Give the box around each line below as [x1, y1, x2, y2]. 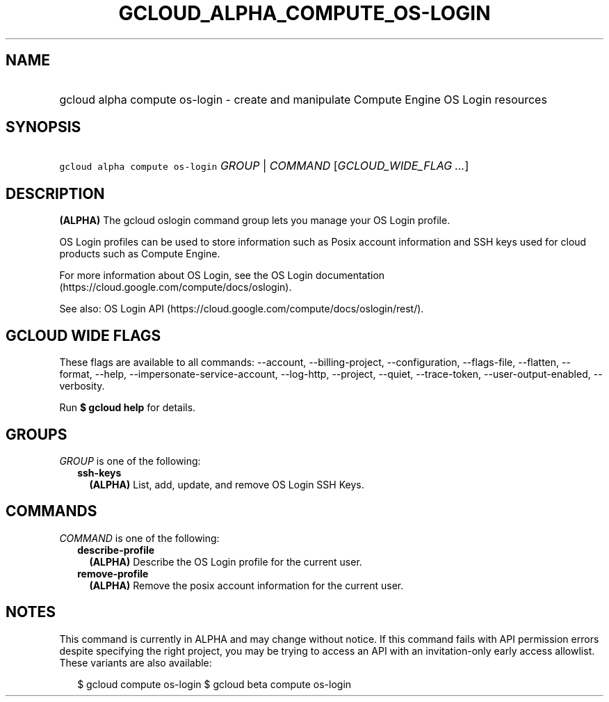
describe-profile [77, 543, 155, 556]
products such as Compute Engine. [59, 248, 220, 260]
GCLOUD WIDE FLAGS [6, 326, 161, 344]
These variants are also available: [59, 656, 212, 669]
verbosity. [59, 380, 105, 392]
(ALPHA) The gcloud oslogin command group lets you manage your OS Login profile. [59, 214, 450, 227]
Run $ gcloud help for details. [59, 401, 196, 414]
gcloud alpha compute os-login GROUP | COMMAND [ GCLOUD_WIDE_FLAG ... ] [59, 159, 469, 173]
